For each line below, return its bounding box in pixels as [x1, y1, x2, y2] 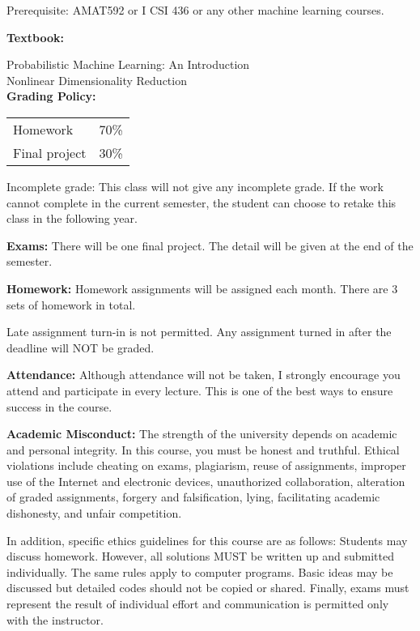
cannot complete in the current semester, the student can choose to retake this [6, 194, 397, 211]
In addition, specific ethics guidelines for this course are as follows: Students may [6, 531, 408, 548]
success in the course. [6, 398, 112, 415]
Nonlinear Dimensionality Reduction [6, 71, 187, 88]
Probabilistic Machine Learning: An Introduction [6, 56, 250, 73]
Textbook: [6, 28, 64, 45]
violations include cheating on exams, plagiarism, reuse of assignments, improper [6, 457, 406, 474]
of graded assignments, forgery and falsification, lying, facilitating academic [6, 488, 380, 505]
